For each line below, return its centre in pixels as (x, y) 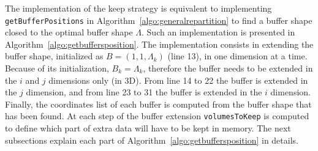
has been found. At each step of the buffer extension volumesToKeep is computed (157, 116)
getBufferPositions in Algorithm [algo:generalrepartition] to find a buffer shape (159, 20)
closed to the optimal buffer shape (69, 32)
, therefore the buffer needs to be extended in (228, 68)
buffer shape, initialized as (54, 56)
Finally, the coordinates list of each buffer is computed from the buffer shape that (158, 104)
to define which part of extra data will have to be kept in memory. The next (148, 128)
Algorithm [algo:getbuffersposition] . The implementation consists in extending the (159, 44)
